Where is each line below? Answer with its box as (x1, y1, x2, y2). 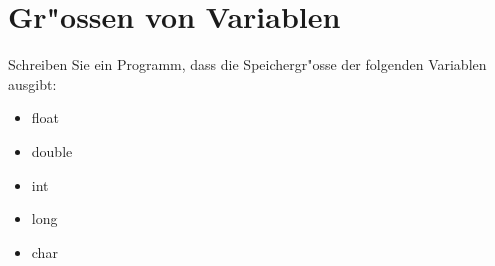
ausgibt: (8, 73, 57, 94)
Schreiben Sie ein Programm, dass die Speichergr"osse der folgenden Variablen (8, 54, 487, 75)
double (31, 140, 73, 161)
